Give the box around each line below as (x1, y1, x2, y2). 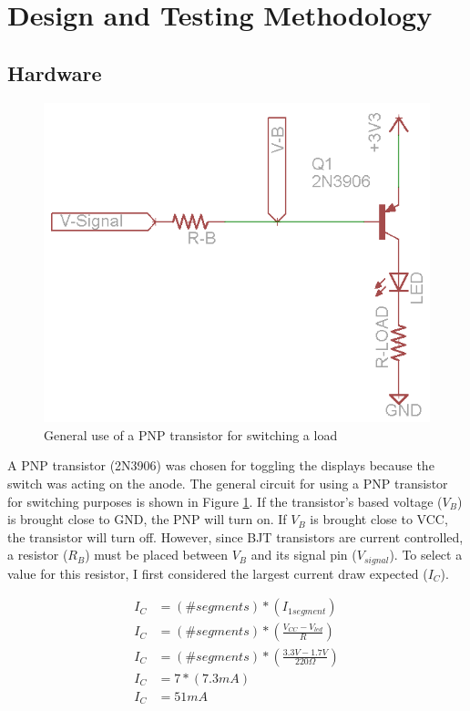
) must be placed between (85, 545, 228, 564)
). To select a (389, 545, 463, 564)
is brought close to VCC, (310, 510, 448, 529)
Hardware (7, 58, 102, 87)
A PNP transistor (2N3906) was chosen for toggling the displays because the (7, 456, 434, 475)
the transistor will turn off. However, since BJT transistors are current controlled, (7, 527, 464, 546)
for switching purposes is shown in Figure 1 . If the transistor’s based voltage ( (7, 491, 443, 510)
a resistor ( (7, 545, 68, 564)
